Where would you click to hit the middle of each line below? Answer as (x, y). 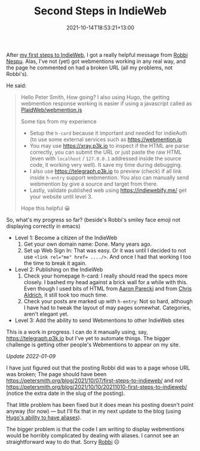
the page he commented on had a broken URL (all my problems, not (90, 68)
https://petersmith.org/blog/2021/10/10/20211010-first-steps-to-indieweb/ (97, 386)
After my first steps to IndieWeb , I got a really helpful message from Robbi (97, 54)
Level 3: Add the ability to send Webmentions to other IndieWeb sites (100, 320)
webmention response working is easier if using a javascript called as (106, 103)
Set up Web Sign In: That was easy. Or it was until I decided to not (105, 250)
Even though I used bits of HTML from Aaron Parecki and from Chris (108, 288)
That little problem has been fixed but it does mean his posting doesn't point (100, 404)
